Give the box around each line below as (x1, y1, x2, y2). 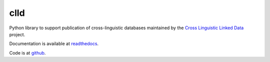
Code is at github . (9, 50, 46, 56)
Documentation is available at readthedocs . (9, 41, 99, 47)
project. (9, 31, 25, 37)
